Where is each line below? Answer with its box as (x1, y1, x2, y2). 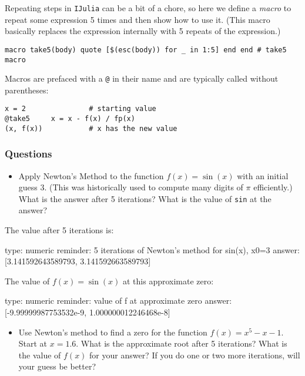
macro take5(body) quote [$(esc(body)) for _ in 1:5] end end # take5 (5, 45, 287, 54)
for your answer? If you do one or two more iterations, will (89, 348, 300, 361)
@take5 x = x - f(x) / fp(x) (5, 115, 135, 123)
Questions (5, 146, 52, 161)
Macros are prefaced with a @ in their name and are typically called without (5, 72, 279, 85)
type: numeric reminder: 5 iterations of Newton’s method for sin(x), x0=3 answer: (5, 243, 300, 256)
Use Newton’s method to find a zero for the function (18, 325, 207, 338)
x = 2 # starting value (5, 105, 156, 113)
